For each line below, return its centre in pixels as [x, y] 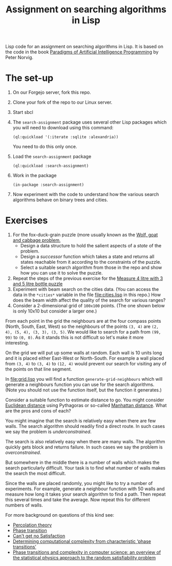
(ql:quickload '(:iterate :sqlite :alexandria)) [66, 137]
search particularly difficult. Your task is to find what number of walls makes [85, 468]
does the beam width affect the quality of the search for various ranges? [89, 300]
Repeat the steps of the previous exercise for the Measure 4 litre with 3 [88, 279]
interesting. [17, 343]
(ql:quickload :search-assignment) [51, 166]
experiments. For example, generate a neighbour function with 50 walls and [85, 489]
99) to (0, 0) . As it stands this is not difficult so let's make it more [74, 338]
